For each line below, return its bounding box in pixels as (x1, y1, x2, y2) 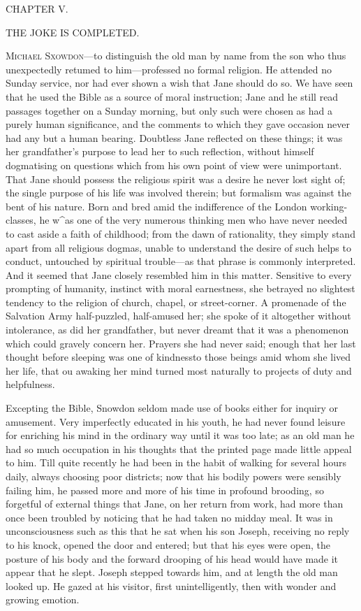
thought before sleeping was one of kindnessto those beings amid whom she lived (6, 350, 351, 364)
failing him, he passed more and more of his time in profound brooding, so (6, 482, 324, 497)
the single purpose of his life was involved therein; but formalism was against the (6, 185, 351, 200)
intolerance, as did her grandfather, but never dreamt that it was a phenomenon (6, 322, 349, 337)
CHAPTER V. (6, 1, 68, 15)
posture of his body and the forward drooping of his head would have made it (6, 551, 339, 566)
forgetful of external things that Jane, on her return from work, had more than (6, 496, 344, 511)
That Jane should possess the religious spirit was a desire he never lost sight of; (6, 171, 346, 186)
